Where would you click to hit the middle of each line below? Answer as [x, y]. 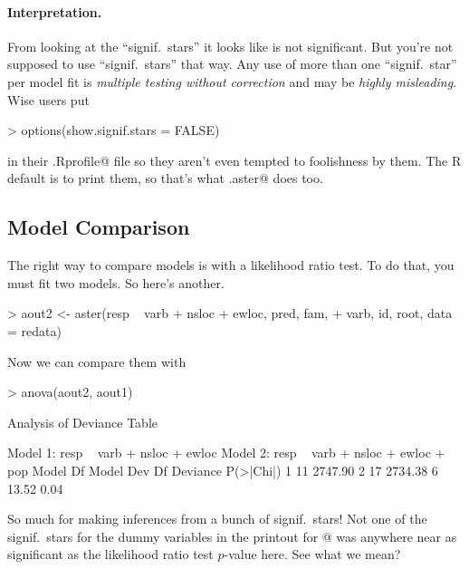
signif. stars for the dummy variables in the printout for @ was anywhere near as [232, 536]
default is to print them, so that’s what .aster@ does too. [165, 178]
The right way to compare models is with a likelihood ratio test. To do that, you [231, 265]
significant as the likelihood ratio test [110, 554]
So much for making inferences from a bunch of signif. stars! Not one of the [217, 519]
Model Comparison [99, 227]
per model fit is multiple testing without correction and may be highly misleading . [232, 81]
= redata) [34, 330]
